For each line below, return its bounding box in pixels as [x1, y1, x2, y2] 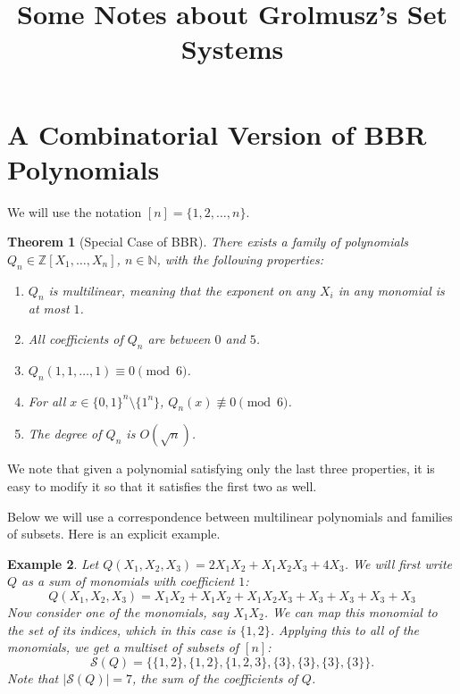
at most [28, 299, 70, 318]
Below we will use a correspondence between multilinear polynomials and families [7, 506, 453, 525]
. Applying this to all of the [270, 620, 420, 639]
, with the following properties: [156, 249, 323, 268]
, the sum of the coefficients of [132, 668, 297, 687]
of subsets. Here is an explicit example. [7, 524, 221, 543]
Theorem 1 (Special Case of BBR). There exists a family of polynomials [7, 232, 409, 251]
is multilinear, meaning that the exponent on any [48, 280, 315, 299]
